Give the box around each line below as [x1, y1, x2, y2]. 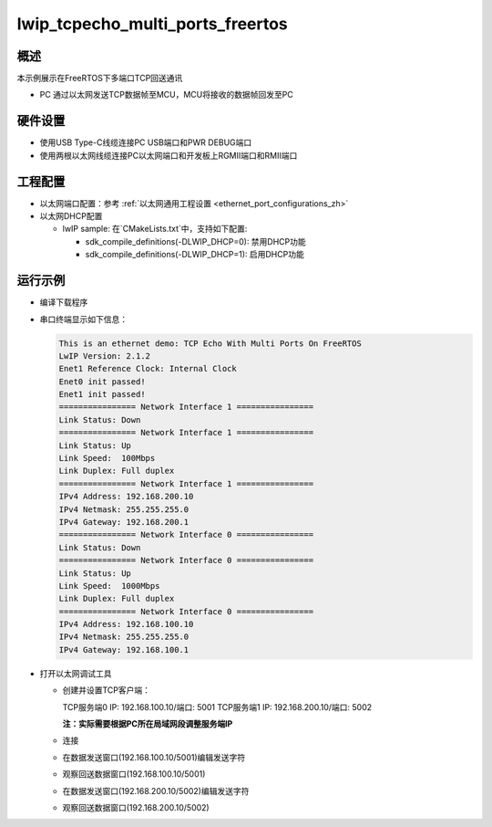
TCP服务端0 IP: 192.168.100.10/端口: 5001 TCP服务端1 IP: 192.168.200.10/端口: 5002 [62, 701, 373, 712]
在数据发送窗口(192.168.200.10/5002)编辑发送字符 [62, 785, 250, 796]
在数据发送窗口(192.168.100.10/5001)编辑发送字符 [62, 751, 246, 762]
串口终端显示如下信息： [39, 313, 128, 324]
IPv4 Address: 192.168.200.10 [58, 491, 194, 502]
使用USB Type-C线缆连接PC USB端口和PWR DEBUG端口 [39, 137, 252, 148]
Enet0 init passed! [58, 376, 146, 387]
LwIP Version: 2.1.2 [58, 351, 150, 361]
